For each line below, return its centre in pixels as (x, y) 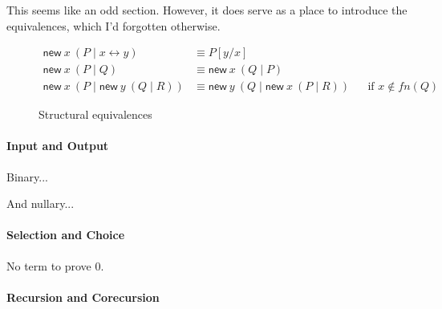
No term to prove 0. (55, 265)
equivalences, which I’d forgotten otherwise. (114, 25)
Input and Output (58, 146)
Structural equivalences (95, 114)
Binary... (27, 176)
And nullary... (41, 203)
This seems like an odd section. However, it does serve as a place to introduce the (207, 10)
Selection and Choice (66, 235)
